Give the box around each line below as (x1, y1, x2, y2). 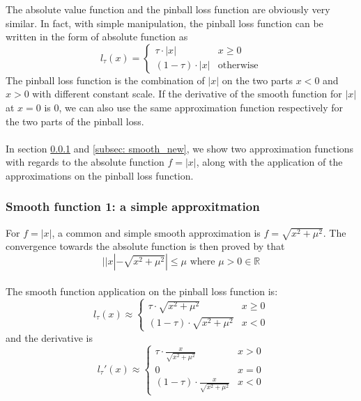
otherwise (217, 61, 259, 71)
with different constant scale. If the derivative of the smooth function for (32, 86, 342, 101)
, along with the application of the (196, 155, 343, 169)
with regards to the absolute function (6, 155, 164, 169)
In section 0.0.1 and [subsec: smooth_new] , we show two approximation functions (6, 141, 354, 155)
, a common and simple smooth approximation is (52, 225, 261, 239)
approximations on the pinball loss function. (6, 168, 194, 182)
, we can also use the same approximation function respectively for (59, 100, 344, 114)
